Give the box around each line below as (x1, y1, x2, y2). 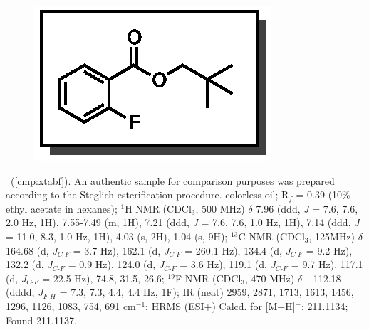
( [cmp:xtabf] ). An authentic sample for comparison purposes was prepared (10, 173, 335, 188)
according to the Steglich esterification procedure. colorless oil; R (6, 187, 289, 202)
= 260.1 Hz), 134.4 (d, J (184, 243, 291, 257)
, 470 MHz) (244, 270, 295, 285)
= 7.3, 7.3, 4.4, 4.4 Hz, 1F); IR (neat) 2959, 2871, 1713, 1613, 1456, (59, 284, 354, 299)
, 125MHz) (308, 228, 355, 243)
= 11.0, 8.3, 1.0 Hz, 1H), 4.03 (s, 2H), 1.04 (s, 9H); (6, 228, 228, 243)
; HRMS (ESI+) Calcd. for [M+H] (145, 298, 296, 313)
